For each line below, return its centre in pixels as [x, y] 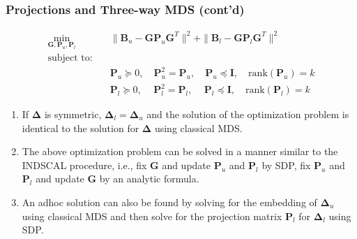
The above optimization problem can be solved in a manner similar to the [180, 151]
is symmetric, [73, 114]
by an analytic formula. [149, 179]
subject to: [70, 58]
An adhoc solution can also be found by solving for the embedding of [169, 202]
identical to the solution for [81, 128]
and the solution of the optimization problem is [248, 114]
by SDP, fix [286, 165]
